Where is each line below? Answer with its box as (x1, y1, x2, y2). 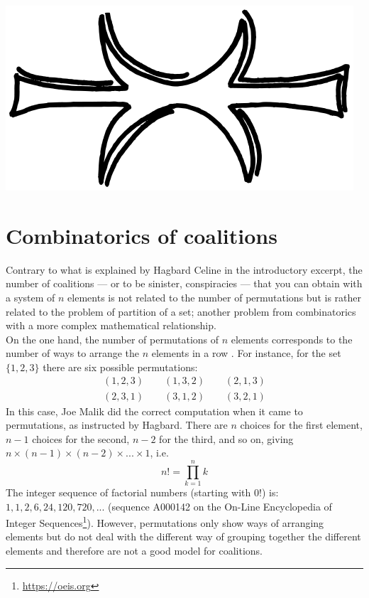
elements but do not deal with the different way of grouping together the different (6, 529, 361, 544)
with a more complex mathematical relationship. (6, 318, 216, 333)
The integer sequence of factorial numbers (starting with (6, 485, 251, 500)
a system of (6, 289, 55, 304)
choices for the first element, (240, 417, 363, 432)
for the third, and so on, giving (159, 431, 294, 446)
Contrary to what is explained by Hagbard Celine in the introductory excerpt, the (6, 262, 363, 277)
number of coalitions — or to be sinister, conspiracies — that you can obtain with (6, 276, 363, 291)
